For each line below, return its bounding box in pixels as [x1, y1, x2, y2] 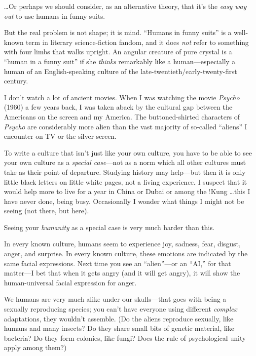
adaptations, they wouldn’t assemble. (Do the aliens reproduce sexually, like [4, 313, 234, 323]
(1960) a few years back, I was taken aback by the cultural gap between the [4, 102, 232, 112]
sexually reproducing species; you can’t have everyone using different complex [4, 304, 237, 314]
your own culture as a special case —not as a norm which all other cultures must [4, 157, 246, 167]
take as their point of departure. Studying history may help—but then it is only [4, 166, 246, 177]
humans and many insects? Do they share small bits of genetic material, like [4, 323, 234, 333]
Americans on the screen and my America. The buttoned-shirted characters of [4, 111, 240, 121]
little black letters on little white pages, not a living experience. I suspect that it [4, 176, 247, 187]
